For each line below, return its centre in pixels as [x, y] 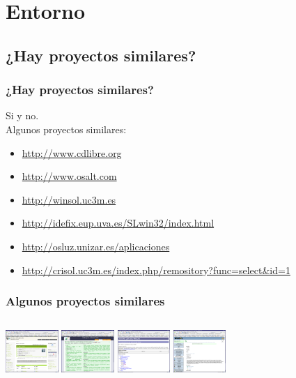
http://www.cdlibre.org [72, 152]
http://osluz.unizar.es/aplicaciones [96, 246]
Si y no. [22, 115]
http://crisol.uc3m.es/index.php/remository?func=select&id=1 [156, 270]
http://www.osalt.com [69, 176]
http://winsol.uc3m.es [69, 199]
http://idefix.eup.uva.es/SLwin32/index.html [118, 223]
